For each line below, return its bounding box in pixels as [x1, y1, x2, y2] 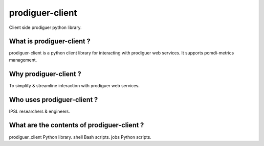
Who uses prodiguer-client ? [9, 96, 98, 104]
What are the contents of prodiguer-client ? [9, 121, 144, 129]
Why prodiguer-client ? [9, 70, 82, 78]
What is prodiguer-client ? [9, 37, 90, 46]
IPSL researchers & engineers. [9, 108, 70, 114]
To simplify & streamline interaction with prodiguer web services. [9, 82, 140, 88]
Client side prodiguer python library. [9, 24, 82, 30]
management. [9, 57, 37, 63]
